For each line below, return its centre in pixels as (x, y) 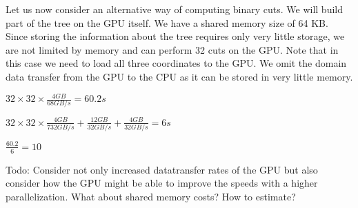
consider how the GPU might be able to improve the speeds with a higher (162, 183)
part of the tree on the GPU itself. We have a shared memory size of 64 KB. (167, 22)
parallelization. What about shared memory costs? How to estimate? (151, 196)
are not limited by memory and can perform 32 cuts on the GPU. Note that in (172, 49)
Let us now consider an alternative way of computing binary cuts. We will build (175, 9)
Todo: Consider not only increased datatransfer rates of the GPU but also (162, 169)
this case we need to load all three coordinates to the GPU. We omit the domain (176, 63)
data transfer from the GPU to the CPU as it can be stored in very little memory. (179, 76)
